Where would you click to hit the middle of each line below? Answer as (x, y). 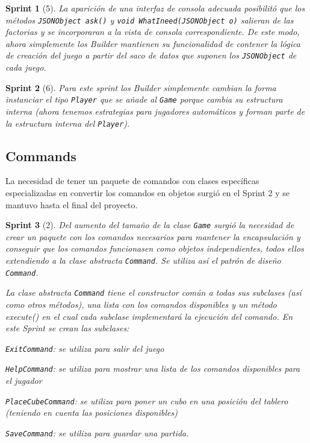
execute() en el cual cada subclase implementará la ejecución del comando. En (149, 316)
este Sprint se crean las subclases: (67, 328)
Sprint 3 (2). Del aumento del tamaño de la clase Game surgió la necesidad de (150, 225)
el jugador (24, 381)
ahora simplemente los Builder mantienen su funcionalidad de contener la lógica (153, 43)
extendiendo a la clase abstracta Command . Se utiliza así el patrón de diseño (143, 260)
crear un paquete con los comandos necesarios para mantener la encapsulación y (153, 236)
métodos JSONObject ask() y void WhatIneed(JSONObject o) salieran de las (150, 20)
